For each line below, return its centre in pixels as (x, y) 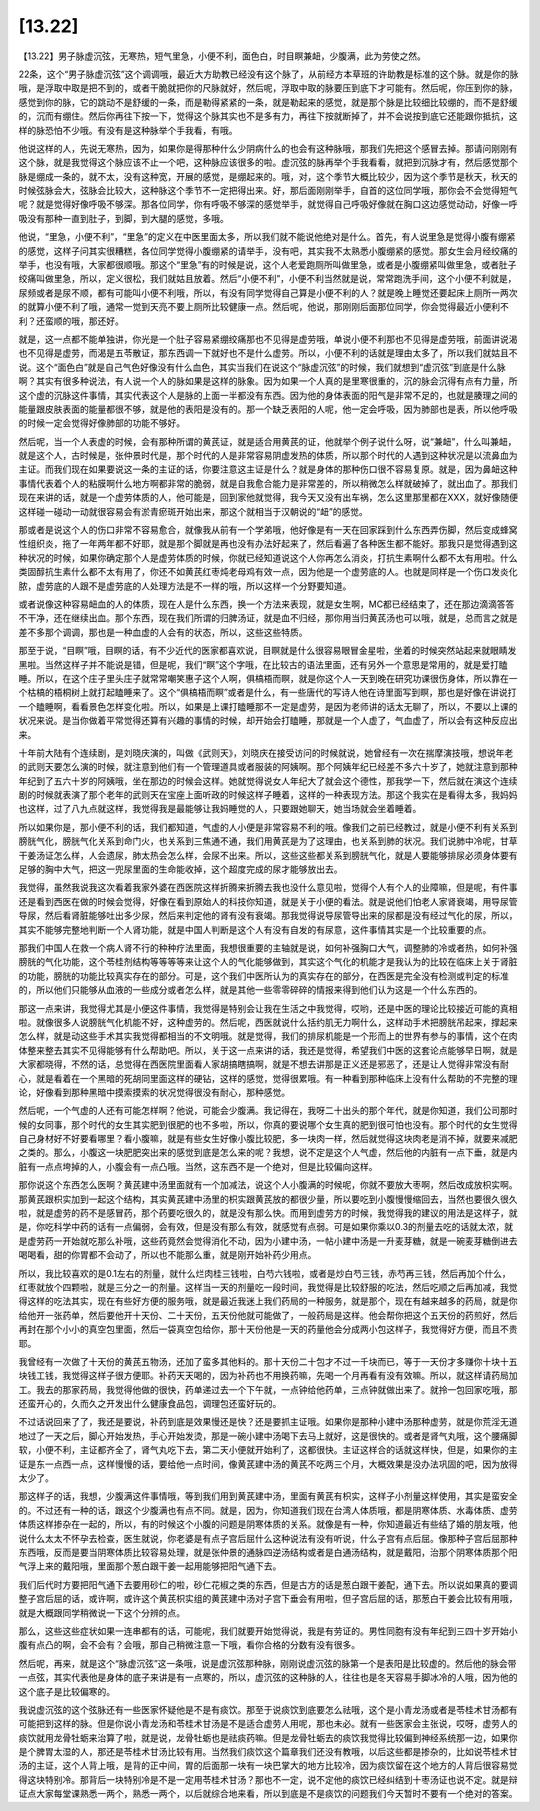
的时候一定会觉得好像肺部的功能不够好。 (101, 423)
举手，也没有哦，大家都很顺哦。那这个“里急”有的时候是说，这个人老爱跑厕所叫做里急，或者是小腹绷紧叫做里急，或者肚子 (267, 265)
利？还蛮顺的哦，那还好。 (71, 321)
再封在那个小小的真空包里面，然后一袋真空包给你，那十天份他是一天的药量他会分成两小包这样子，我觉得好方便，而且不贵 (268, 1329)
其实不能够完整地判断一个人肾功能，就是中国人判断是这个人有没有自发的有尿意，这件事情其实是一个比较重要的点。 (255, 929)
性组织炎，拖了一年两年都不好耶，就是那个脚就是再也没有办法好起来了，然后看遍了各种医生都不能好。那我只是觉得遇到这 (268, 544)
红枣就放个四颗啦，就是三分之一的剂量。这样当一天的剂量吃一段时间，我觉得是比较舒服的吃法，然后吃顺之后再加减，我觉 (268, 1287)
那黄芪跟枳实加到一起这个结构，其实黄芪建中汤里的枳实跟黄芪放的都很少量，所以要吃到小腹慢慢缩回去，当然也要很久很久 (268, 1199)
